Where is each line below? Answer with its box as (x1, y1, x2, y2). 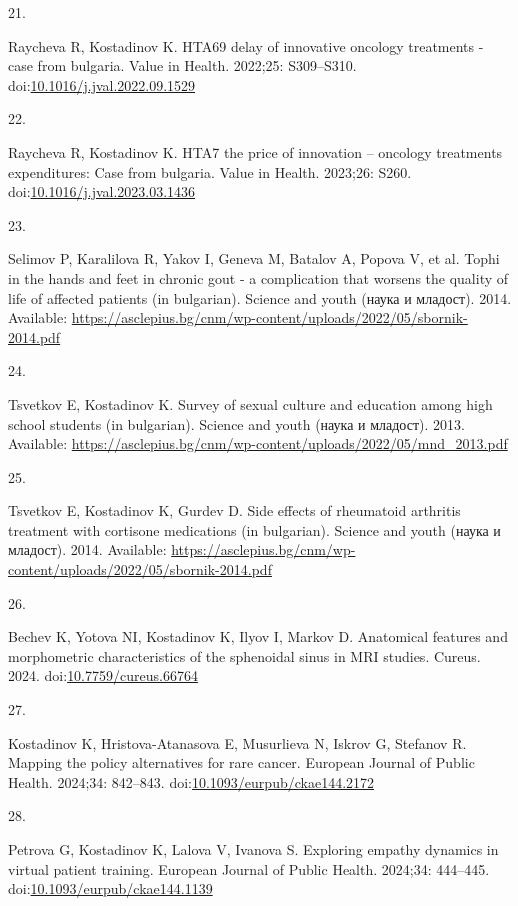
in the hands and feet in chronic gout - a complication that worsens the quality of (8, 267, 509, 288)
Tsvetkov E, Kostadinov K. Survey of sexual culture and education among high (8, 393, 493, 414)
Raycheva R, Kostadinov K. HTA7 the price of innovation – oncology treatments (8, 141, 503, 162)
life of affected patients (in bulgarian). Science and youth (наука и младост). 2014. (8, 287, 512, 308)
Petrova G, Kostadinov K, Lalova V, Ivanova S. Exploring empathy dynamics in (8, 839, 499, 859)
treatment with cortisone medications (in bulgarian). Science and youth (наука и (8, 519, 501, 540)
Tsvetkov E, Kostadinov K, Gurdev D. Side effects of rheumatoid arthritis (8, 500, 461, 521)
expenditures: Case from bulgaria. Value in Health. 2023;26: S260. (8, 161, 412, 182)
